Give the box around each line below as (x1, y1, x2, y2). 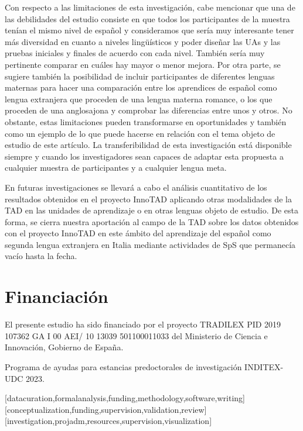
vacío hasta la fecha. (5, 250, 77, 262)
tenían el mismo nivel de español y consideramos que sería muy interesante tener (5, 24, 294, 36)
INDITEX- (244, 360, 284, 373)
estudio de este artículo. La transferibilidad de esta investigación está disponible (5, 139, 292, 151)
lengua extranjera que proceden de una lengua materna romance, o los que (5, 92, 273, 105)
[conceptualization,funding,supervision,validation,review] (5, 403, 207, 415)
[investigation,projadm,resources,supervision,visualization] (5, 415, 212, 427)
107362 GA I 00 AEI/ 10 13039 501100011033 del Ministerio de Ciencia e (5, 329, 268, 342)
